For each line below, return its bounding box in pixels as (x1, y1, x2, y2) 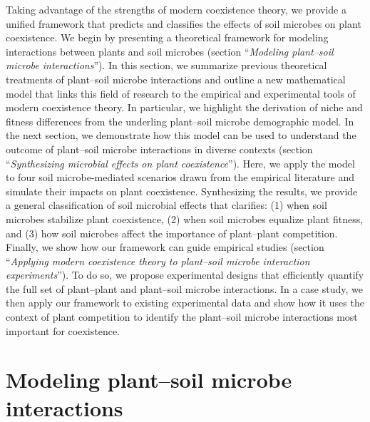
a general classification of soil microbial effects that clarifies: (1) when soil (6, 197, 327, 212)
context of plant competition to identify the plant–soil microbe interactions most (6, 309, 358, 324)
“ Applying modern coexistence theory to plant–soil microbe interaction (6, 253, 310, 268)
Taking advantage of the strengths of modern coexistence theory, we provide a (6, 2, 346, 16)
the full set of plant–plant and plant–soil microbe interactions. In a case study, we (6, 281, 363, 296)
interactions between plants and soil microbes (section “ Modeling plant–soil (6, 43, 334, 58)
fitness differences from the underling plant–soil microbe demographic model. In (6, 113, 354, 128)
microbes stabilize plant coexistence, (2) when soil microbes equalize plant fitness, (6, 211, 364, 226)
